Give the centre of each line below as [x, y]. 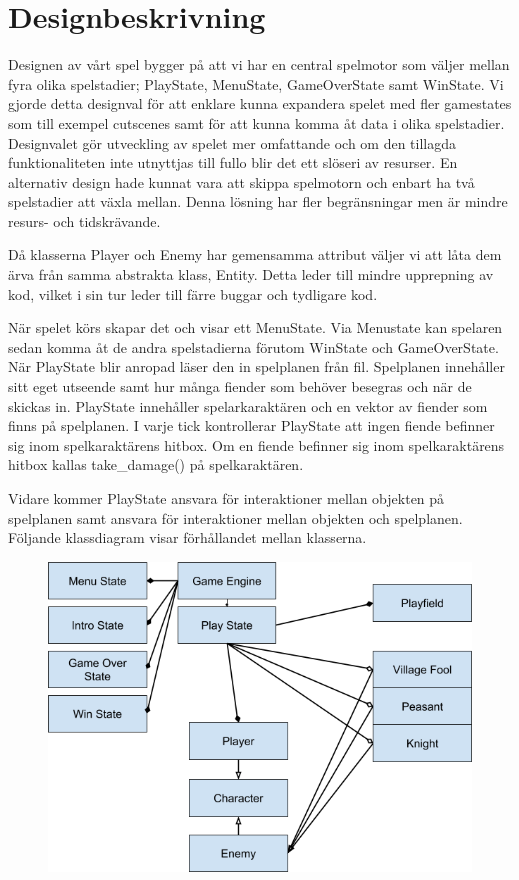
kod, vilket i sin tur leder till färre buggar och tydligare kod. [193, 293]
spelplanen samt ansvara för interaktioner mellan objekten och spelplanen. [235, 517]
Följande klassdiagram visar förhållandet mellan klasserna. [187, 537]
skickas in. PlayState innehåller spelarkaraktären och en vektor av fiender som [248, 405]
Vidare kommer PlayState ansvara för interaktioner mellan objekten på [226, 498]
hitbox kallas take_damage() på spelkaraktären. [156, 464]
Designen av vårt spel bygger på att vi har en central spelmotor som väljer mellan [259, 64]
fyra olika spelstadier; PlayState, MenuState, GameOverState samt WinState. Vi [256, 83]
